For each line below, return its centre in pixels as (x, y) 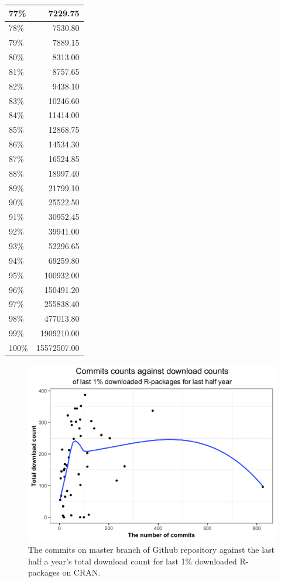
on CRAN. (81, 572)
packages (44, 572)
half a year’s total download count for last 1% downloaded (133, 561)
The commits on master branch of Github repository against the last (152, 550)
